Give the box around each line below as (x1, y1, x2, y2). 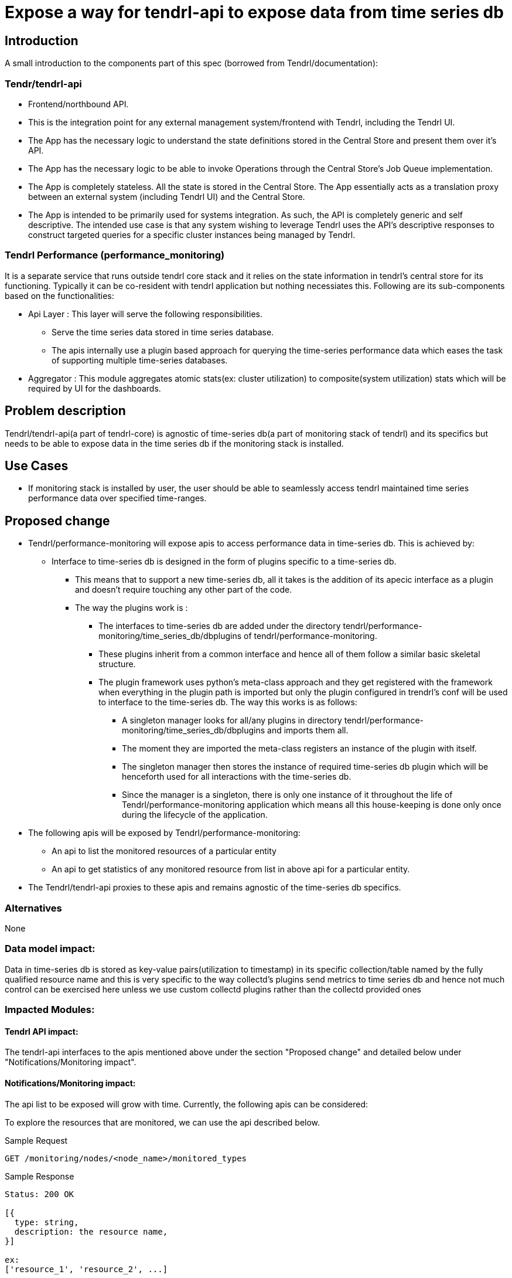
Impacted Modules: (5, 1004, 95, 1016)
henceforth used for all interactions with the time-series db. (122, 771, 351, 782)
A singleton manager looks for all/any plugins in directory (122, 715, 342, 726)
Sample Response (5, 1171, 74, 1181)
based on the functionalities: (5, 290, 114, 301)
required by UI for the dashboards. (28, 383, 161, 393)
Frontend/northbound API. (28, 98, 129, 109)
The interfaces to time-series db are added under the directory (98, 621, 341, 631)
